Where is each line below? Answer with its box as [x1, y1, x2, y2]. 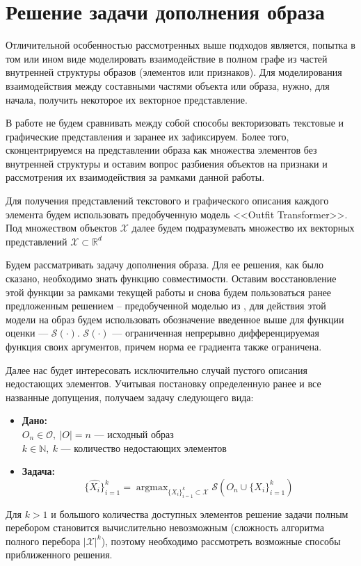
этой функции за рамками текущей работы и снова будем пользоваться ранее [6, 284, 332, 299]
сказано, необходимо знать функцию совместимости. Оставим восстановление [6, 271, 337, 286]
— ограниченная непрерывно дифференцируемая [112, 325, 319, 340]
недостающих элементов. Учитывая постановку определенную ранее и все [6, 376, 321, 391]
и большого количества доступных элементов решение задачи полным [51, 506, 348, 521]
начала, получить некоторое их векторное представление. [6, 92, 248, 106]
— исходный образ [94, 426, 174, 441]
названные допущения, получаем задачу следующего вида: [6, 389, 254, 404]
